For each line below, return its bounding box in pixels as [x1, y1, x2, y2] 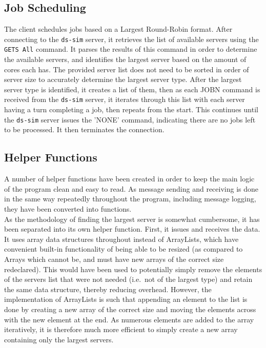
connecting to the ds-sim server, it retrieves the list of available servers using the [4, 33, 259, 44]
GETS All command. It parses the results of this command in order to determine [4, 44, 257, 54]
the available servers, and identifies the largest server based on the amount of [4, 54, 247, 65]
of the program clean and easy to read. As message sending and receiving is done [4, 183, 259, 194]
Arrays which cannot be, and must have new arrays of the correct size [4, 253, 224, 264]
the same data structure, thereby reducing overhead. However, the [4, 283, 212, 294]
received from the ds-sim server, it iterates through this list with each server [4, 94, 245, 105]
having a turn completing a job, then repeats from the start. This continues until [4, 104, 258, 115]
